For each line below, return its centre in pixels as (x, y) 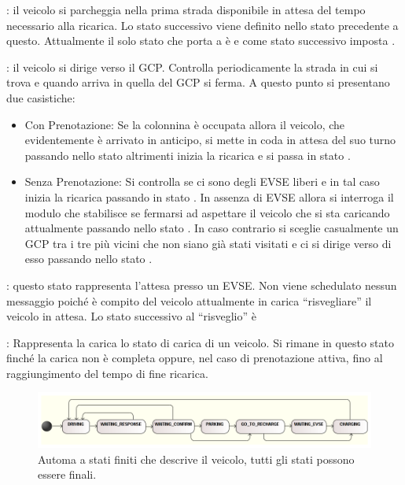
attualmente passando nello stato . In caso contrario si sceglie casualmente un (212, 228)
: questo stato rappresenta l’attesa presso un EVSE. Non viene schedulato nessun (202, 285)
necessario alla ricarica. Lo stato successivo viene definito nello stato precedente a (202, 25)
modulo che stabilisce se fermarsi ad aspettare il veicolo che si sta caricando (207, 212)
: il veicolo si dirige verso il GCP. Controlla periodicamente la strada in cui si (192, 67)
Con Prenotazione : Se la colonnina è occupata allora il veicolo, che (185, 124)
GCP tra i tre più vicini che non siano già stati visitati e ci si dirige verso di (208, 243)
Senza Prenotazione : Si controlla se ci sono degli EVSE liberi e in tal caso (202, 181)
